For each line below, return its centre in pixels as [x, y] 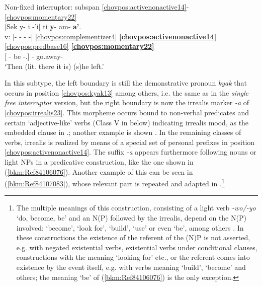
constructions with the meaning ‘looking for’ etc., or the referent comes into [133, 257]
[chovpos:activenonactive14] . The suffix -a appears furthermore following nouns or [130, 152]
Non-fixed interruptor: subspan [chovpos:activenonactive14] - [97, 7]
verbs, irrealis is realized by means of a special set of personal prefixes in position [130, 142]
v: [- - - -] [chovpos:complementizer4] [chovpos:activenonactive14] [111, 36]
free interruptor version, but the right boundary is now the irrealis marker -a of [127, 102]
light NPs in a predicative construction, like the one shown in [99, 161]
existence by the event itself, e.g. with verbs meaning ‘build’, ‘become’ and [131, 267]
